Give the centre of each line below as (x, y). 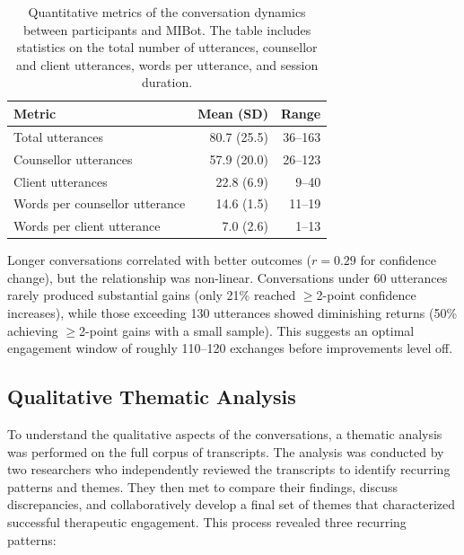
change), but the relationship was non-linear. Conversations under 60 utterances (228, 277)
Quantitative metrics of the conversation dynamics (167, 12)
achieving (33, 330)
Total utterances (59, 136)
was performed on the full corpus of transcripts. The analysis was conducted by (226, 451)
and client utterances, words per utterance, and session (167, 64)
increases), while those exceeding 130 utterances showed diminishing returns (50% (232, 313)
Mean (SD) (233, 113)
